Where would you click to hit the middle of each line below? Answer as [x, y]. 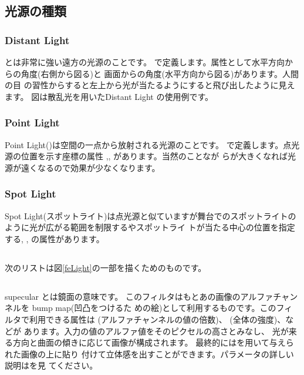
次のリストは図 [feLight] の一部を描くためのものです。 [106, 267]
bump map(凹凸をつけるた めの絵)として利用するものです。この [154, 308]
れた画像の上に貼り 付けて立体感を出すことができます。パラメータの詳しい [149, 354]
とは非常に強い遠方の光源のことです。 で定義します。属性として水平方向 [145, 62]
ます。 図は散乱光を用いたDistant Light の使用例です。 [109, 96]
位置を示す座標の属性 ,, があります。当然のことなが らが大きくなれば [154, 156]
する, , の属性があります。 [55, 238]
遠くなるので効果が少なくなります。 [90, 167]
